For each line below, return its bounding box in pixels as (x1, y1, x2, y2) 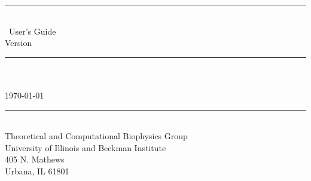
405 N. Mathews (5, 153, 65, 165)
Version (5, 36, 32, 49)
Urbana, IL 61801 (5, 164, 69, 177)
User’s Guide (8, 24, 56, 37)
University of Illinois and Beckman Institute (5, 141, 166, 154)
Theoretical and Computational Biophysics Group (5, 130, 188, 142)
